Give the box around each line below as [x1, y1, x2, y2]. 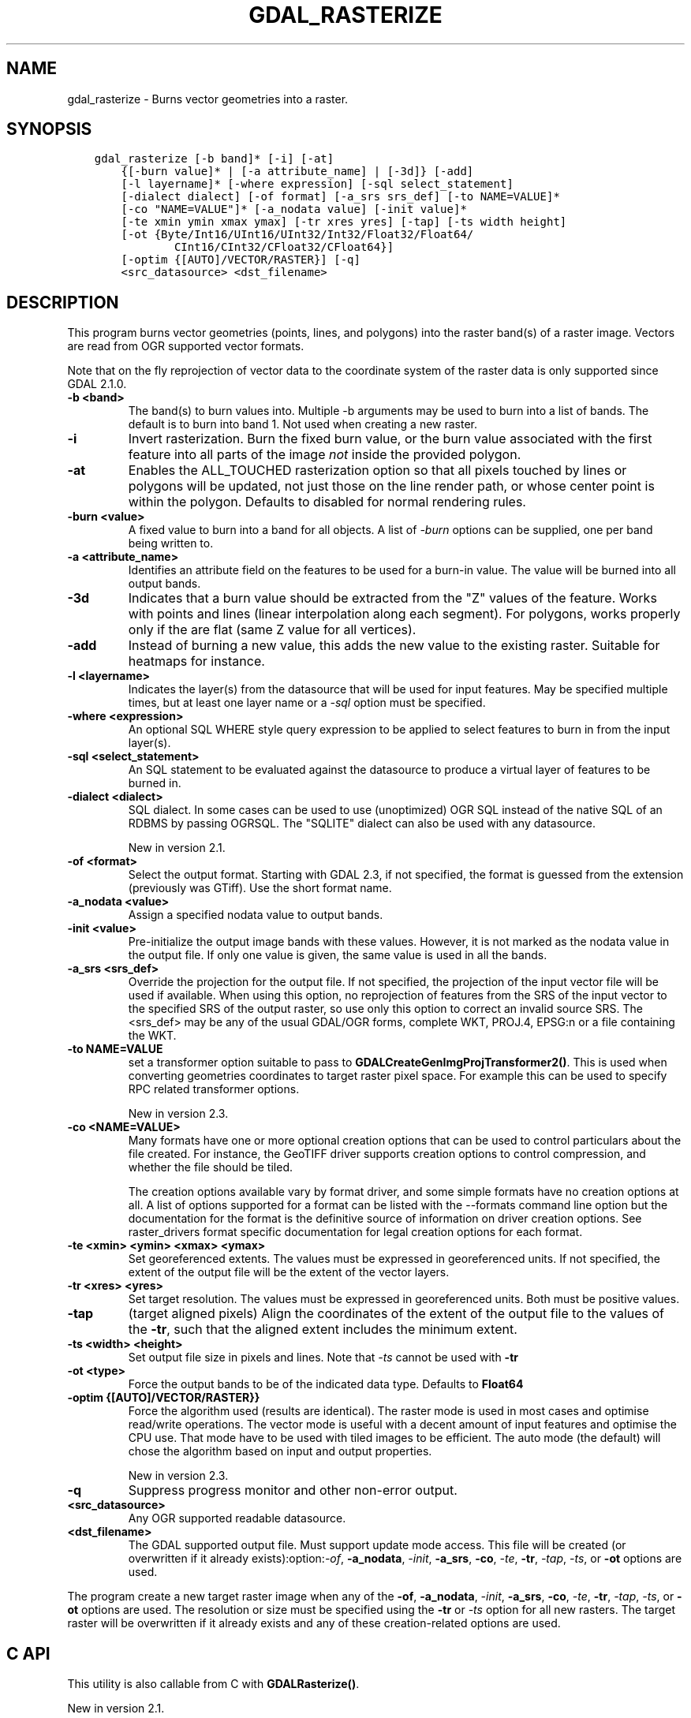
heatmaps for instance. [128, 653, 265, 670]
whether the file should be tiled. [128, 1160, 293, 1175]
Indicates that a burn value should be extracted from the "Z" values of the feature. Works [128, 590, 657, 607]
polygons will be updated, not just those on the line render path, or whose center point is [128, 478, 655, 495]
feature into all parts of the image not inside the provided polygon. [128, 446, 521, 463]
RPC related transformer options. [128, 1082, 300, 1096]
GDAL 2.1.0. [67, 377, 127, 391]
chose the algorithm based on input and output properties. [128, 1444, 432, 1458]
